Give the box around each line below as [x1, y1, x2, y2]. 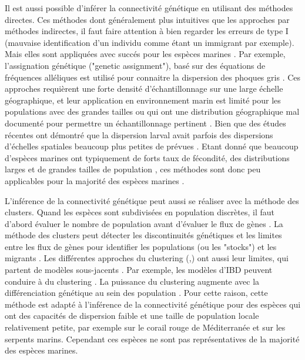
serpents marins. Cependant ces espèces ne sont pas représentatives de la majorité [5, 332, 300, 345]
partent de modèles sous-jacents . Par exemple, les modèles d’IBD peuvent [5, 264, 273, 276]
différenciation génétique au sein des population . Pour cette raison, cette [5, 286, 268, 299]
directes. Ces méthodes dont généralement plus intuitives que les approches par [5, 13, 290, 25]
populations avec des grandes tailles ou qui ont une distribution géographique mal [5, 105, 300, 118]
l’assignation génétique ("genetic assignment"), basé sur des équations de [5, 59, 266, 71]
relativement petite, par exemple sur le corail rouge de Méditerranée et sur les [5, 321, 286, 334]
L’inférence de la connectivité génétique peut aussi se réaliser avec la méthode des [5, 194, 299, 206]
